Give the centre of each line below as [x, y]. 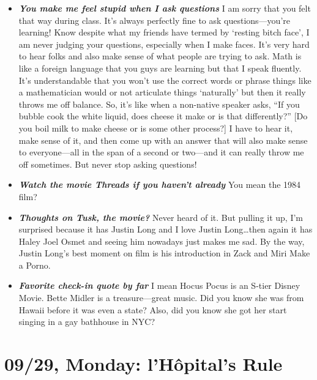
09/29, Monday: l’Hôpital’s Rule [144, 364]
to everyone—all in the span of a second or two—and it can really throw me [161, 152]
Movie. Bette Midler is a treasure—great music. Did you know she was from [161, 298]
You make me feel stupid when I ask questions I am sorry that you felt [165, 8]
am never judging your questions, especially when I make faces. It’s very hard [164, 44]
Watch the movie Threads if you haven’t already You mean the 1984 [160, 184]
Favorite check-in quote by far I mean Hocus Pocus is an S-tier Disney [159, 285]
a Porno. [35, 265]
